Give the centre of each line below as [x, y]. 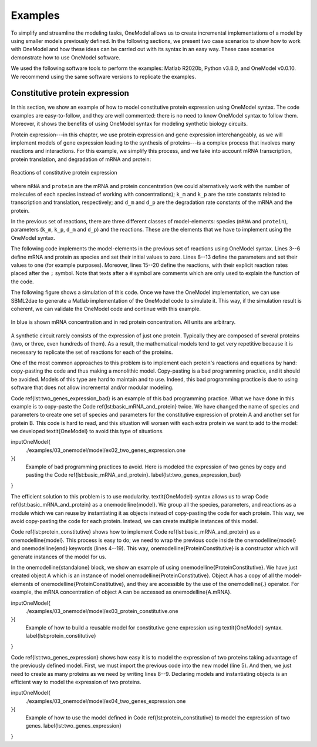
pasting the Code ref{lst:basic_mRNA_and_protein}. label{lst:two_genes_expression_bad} [134, 475]
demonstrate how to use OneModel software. [65, 57]
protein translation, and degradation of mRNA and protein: [81, 159]
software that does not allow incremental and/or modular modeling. [92, 387]
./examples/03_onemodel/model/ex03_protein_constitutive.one [102, 611]
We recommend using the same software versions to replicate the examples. [104, 76]
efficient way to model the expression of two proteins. [76, 682]
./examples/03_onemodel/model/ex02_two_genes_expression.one [106, 450]
